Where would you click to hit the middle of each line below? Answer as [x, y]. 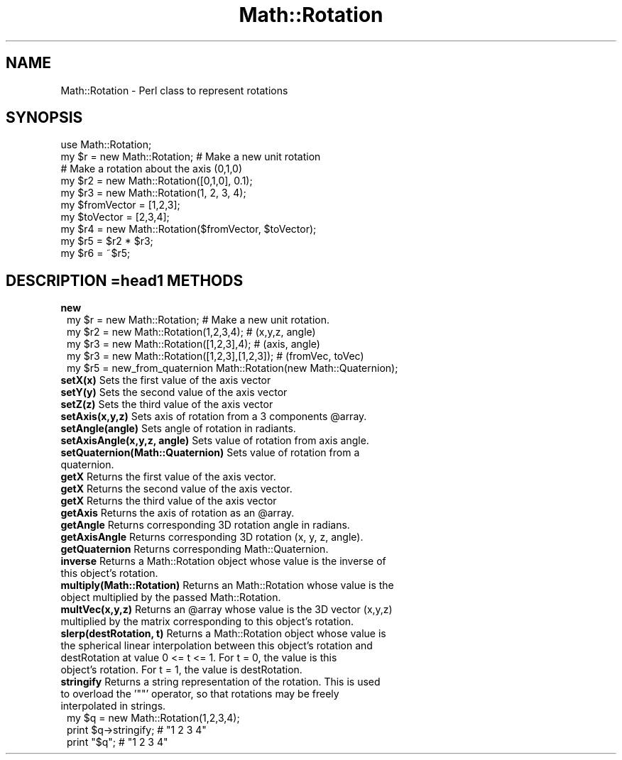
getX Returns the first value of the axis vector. [168, 477]
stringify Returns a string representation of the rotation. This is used [220, 682]
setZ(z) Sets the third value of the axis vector [167, 404]
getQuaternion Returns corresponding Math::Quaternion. [195, 549]
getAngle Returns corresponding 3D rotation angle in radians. [205, 525]
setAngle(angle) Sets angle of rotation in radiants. [178, 429]
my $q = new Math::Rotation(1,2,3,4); [153, 718]
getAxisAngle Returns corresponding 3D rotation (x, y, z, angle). [212, 537]
